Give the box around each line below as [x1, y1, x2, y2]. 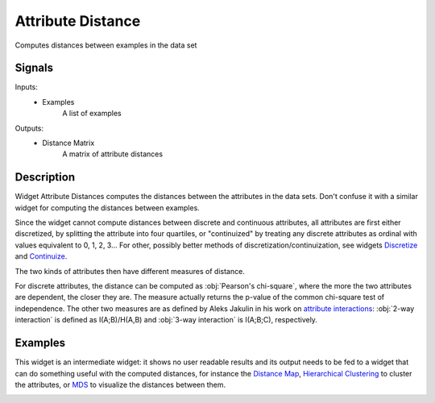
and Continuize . [14, 251, 68, 261]
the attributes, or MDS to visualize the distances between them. [14, 380, 226, 389]
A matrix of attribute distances [62, 149, 164, 159]
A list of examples [62, 109, 122, 118]
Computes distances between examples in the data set [14, 40, 197, 50]
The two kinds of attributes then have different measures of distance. [14, 266, 245, 276]
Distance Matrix [42, 138, 95, 148]
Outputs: [14, 123, 44, 133]
